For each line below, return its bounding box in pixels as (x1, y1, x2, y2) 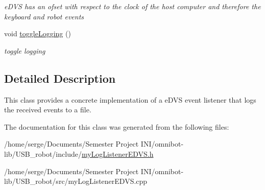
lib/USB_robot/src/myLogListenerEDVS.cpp (4, 176, 148, 186)
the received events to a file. (4, 104, 91, 115)
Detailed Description (4, 70, 116, 86)
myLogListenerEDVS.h (81, 148, 154, 159)
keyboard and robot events (4, 11, 84, 21)
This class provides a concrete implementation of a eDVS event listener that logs (4, 94, 256, 105)
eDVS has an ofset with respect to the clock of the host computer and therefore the (4, 1, 261, 11)
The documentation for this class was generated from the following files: (4, 121, 229, 132)
